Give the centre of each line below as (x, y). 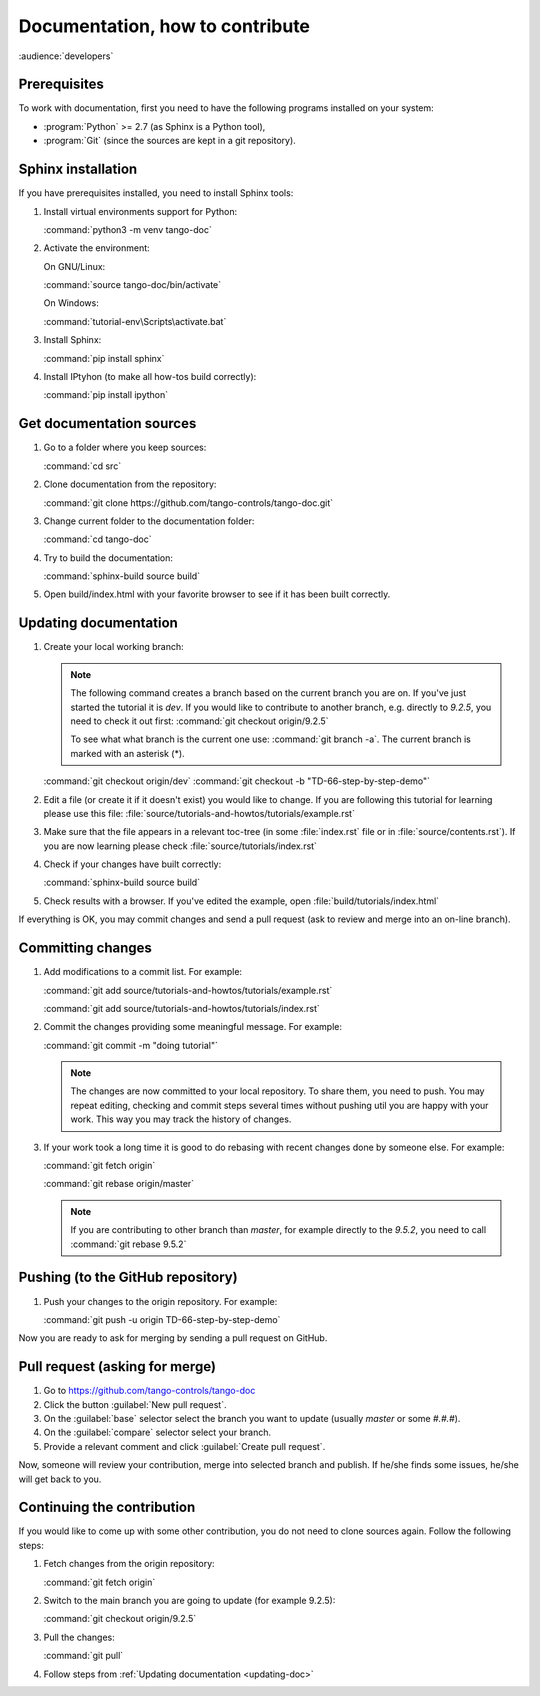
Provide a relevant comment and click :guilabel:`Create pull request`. (184, 1446)
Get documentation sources (107, 423)
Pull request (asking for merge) (117, 1366)
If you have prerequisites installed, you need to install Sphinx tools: (156, 193)
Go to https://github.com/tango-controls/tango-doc (149, 1391)
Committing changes (85, 948)
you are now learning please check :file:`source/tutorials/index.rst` (180, 846)
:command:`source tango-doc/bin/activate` (132, 285)
